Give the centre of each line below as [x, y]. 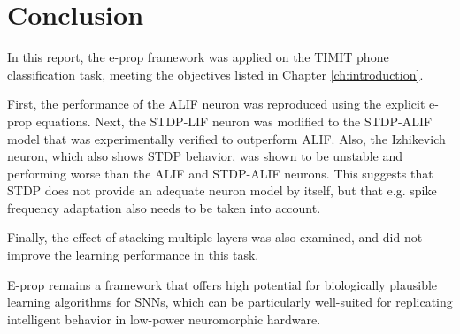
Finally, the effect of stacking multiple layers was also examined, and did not [215, 237]
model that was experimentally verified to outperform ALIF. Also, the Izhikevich [226, 138]
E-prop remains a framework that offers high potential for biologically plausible [222, 284]
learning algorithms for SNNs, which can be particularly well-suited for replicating [230, 302]
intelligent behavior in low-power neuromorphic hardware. [164, 319]
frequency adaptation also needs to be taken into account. [164, 207]
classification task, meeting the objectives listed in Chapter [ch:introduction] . [215, 74]
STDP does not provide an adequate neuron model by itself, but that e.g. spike [222, 190]
